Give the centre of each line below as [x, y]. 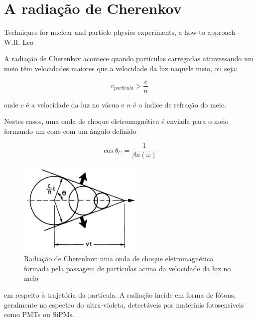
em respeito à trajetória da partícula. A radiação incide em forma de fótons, [120, 294]
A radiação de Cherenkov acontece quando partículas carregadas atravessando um [129, 58]
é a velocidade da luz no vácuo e [75, 104]
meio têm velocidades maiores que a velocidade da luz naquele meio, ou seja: [121, 68]
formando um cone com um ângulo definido [70, 131]
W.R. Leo [19, 42]
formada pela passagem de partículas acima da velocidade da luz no [128, 268]
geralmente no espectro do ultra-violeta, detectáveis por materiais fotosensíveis [124, 304]
